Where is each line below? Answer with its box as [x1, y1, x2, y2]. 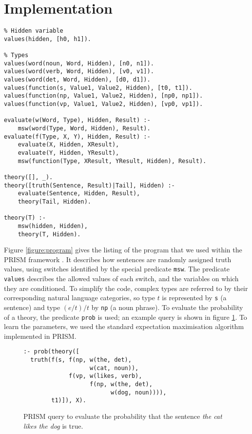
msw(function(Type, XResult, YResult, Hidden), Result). [18, 157, 207, 165]
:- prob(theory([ [23, 348, 79, 355]
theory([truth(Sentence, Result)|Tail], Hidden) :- [4, 182, 175, 189]
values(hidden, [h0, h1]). [4, 35, 91, 42]
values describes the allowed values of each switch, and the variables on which [4, 273, 239, 284]
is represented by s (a [162, 292, 227, 303]
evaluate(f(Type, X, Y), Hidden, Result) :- [4, 133, 151, 140]
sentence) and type [4, 302, 60, 312]
